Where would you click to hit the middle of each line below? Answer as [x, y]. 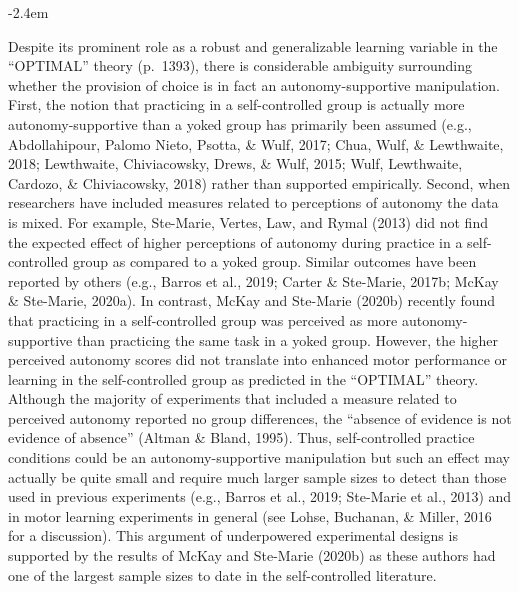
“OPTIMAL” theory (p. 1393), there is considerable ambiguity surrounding [240, 65]
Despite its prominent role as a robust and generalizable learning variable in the [253, 45]
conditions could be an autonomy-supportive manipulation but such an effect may [259, 457]
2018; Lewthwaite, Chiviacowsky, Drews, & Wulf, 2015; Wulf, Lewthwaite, [235, 163]
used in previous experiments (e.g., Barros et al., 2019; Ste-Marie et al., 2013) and [260, 496]
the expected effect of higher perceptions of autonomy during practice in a [235, 241]
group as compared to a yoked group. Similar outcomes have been [274, 261]
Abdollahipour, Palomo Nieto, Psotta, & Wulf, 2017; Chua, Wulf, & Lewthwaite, [256, 143]
